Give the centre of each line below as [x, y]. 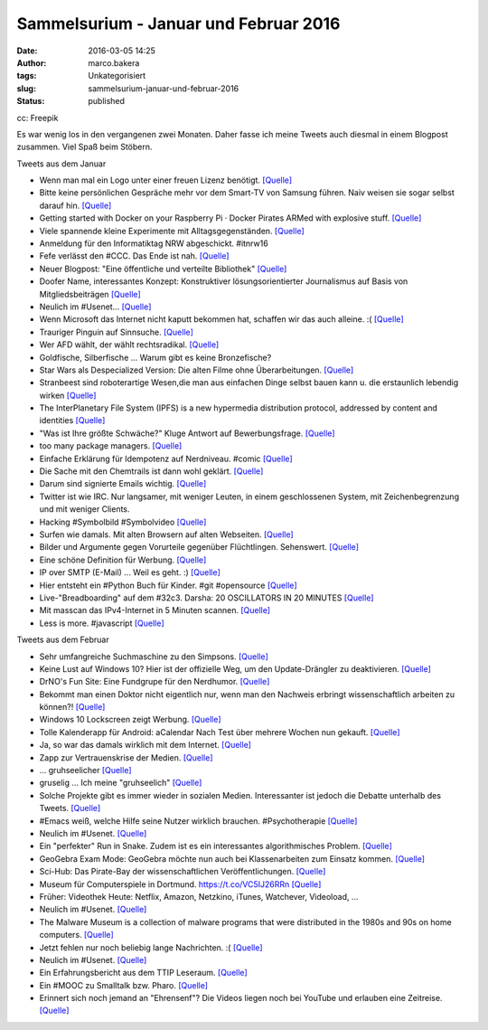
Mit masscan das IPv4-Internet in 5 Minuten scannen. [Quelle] [155, 610]
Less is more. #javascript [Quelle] [102, 623]
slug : [26, 88]
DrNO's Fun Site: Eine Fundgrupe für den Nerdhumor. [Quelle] [155, 682]
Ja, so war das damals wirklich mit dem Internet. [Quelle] [145, 745]
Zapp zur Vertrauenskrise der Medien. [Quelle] [126, 757]
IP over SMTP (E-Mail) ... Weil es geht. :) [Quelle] [130, 572]
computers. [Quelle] [77, 935]
